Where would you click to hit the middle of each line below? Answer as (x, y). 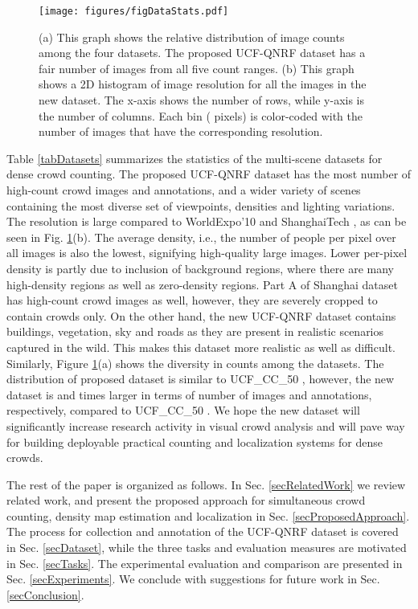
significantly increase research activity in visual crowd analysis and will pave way (206, 425)
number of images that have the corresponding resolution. (181, 131)
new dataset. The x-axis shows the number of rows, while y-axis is (202, 100)
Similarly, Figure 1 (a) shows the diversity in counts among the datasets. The (195, 363)
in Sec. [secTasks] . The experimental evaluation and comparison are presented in (205, 563)
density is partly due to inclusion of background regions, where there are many (201, 268)
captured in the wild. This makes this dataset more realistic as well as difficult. (201, 347)
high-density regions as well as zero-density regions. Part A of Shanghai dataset (202, 284)
